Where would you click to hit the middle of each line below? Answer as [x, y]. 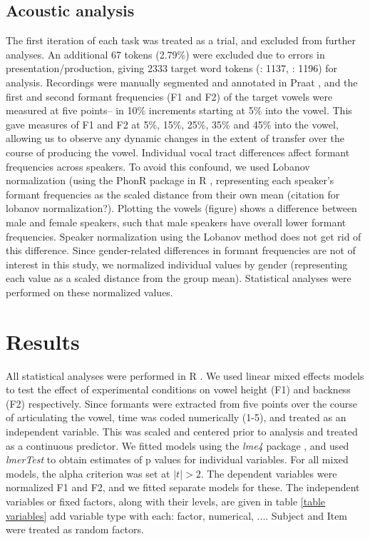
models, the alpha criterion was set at [88, 473]
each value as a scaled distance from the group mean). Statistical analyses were [179, 278]
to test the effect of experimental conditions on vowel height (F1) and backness [178, 389]
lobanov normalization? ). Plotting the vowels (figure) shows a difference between [181, 208]
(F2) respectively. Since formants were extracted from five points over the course [182, 403]
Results [43, 341]
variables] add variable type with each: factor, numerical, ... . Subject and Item [177, 515]
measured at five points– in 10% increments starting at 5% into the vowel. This [179, 110]
